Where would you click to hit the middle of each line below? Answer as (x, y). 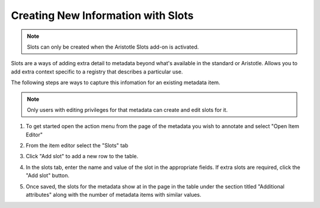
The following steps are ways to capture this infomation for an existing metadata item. (116, 82)
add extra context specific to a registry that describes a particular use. (97, 72)
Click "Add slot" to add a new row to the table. (82, 156)
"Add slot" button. (47, 175)
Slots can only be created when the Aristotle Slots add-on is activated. (113, 47)
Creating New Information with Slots (102, 15)
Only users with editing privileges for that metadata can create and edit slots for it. (127, 110)
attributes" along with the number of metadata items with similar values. (113, 195)
